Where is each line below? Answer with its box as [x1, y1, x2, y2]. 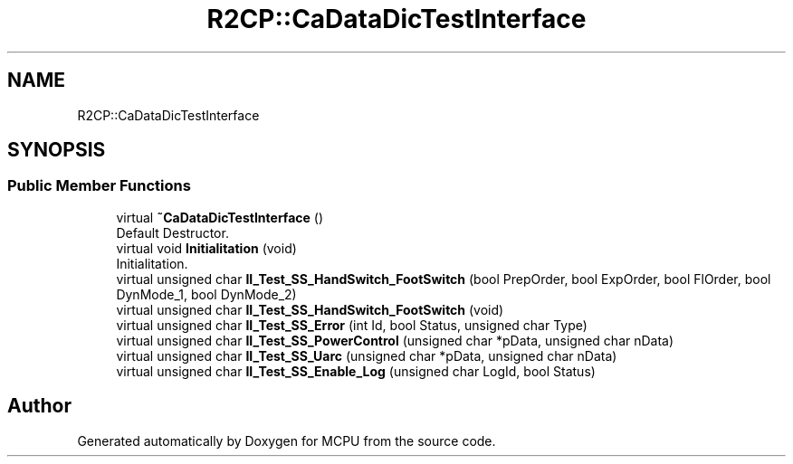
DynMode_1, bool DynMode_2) [116, 286, 297, 302]
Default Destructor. [116, 224, 229, 241]
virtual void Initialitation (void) [116, 240, 297, 256]
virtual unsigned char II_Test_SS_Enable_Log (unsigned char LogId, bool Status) [116, 363, 596, 379]
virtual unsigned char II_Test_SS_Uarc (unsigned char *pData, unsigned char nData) [116, 347, 617, 364]
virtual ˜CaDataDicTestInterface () [116, 209, 324, 225]
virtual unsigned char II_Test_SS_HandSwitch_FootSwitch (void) [116, 301, 504, 317]
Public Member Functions [7, 176, 191, 195]
